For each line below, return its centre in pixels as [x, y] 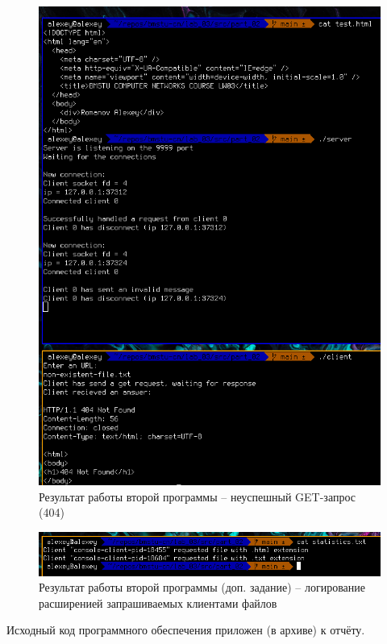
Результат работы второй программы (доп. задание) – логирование [202, 587]
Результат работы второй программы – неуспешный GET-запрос [197, 496]
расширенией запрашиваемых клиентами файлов [158, 602]
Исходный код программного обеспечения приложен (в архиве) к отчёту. [186, 630]
